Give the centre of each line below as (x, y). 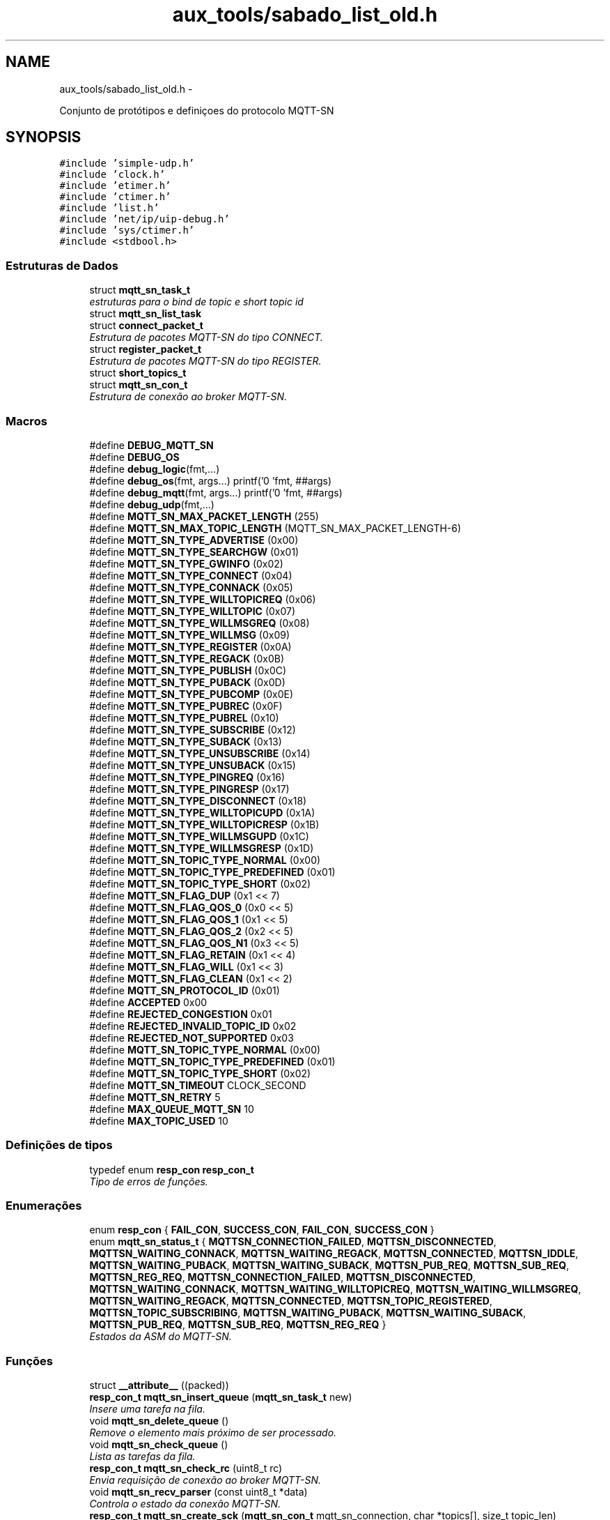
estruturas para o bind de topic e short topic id (196, 302)
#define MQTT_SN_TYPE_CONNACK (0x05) (191, 587)
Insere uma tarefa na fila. (147, 1409)
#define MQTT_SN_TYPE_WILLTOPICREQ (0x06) (203, 599)
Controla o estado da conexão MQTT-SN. (185, 1504)
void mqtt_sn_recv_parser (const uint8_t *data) (198, 1492)
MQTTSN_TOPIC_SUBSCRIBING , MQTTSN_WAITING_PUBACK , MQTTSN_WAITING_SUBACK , (308, 1313)
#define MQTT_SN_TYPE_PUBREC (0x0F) (186, 706)
